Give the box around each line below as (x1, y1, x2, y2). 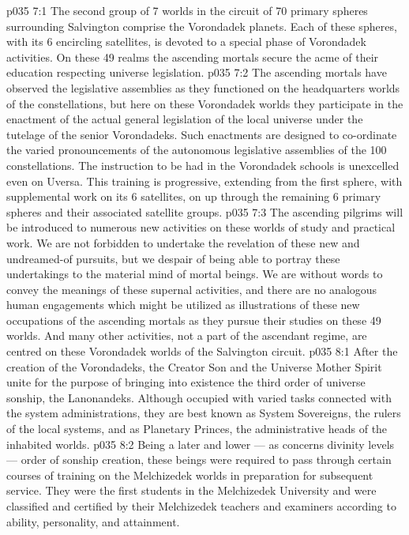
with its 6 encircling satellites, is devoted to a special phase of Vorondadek (6, 33, 366, 50)
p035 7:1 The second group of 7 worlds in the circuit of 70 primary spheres (6, 2, 368, 18)
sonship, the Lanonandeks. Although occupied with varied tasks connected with (6, 389, 392, 405)
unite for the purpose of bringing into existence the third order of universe (6, 374, 366, 390)
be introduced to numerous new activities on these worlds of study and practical (6, 219, 396, 235)
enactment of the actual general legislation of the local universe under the (6, 111, 363, 127)
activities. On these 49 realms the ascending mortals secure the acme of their (6, 48, 379, 65)
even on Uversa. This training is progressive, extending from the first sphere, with (6, 172, 403, 189)
